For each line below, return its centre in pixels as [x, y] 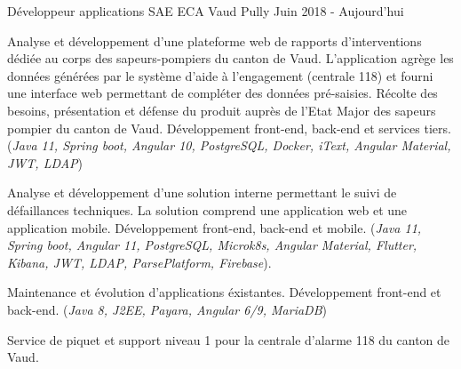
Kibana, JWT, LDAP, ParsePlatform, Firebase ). [139, 262]
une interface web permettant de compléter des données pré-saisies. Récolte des [223, 93]
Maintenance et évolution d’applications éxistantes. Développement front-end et [224, 292]
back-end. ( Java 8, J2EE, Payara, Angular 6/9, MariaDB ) [167, 309]
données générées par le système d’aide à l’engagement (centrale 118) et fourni [220, 75]
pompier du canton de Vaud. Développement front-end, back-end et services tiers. [229, 128]
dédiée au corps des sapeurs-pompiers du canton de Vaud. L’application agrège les [230, 58]
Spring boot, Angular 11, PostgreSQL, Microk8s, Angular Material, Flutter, [212, 245]
